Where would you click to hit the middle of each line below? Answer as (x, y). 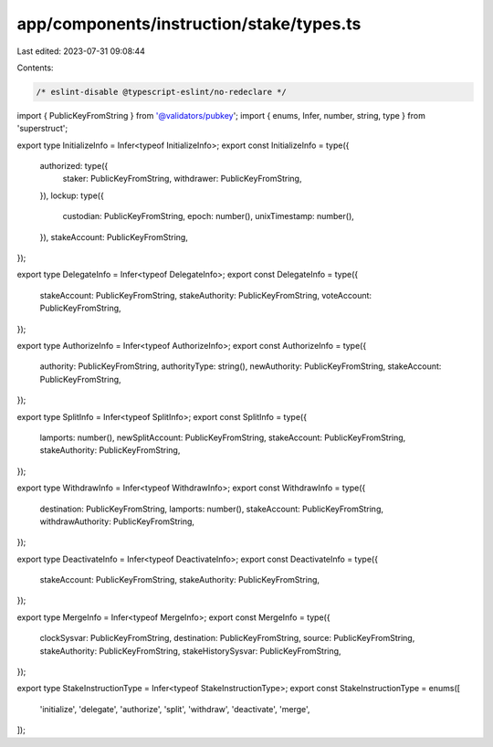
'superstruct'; (42, 129)
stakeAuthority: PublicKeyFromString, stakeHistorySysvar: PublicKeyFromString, (190, 651)
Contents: (35, 68)
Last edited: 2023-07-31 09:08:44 (81, 51)
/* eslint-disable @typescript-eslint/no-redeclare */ (161, 92)
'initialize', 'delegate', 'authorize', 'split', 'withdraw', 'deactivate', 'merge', (175, 709)
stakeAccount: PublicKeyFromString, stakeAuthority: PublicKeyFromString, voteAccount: (206, 295)
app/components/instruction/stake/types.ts (189, 24)
